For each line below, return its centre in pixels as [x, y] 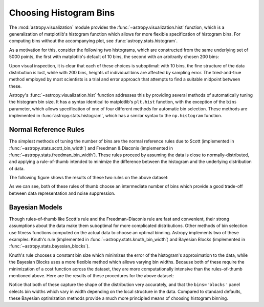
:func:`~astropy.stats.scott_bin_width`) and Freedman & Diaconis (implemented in [91, 148]
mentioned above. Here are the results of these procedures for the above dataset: [91, 275]
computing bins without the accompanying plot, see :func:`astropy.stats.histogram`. [93, 41]
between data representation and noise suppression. [62, 193]
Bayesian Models [36, 207]
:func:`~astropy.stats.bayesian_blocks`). [49, 246]
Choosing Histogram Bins [62, 13]
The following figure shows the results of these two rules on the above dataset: [89, 178]
